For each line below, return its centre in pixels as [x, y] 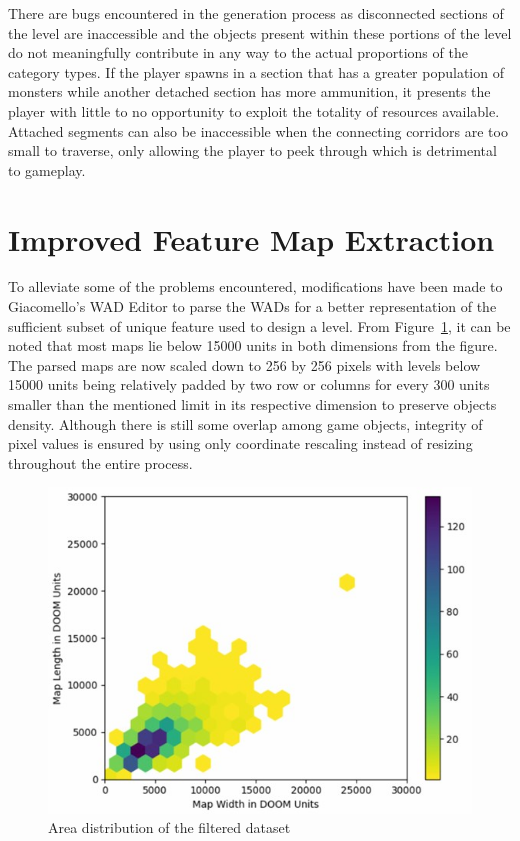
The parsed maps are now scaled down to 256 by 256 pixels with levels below [244, 364]
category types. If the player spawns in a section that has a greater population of [256, 71]
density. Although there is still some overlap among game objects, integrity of [245, 423]
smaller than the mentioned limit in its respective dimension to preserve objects [252, 404]
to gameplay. [47, 169]
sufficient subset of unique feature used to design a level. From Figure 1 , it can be [259, 325]
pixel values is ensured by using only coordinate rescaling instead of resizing [240, 443]
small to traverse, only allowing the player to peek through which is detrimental [252, 150]
